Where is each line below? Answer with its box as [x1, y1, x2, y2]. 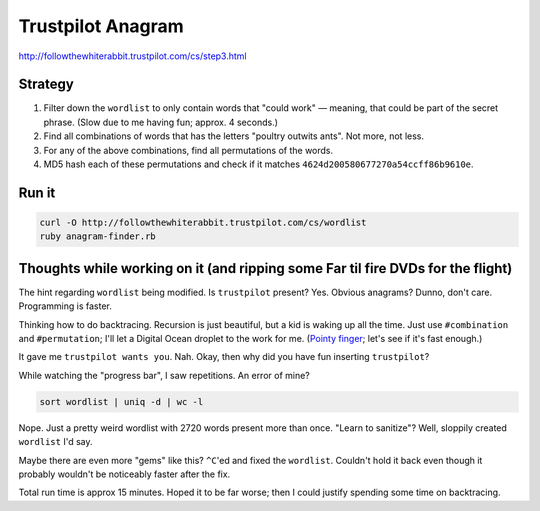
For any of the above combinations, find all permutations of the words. [43, 144, 334, 156]
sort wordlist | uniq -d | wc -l [39, 396, 204, 407]
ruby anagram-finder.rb [39, 231, 157, 242]
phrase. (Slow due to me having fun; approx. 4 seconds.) [43, 116, 279, 128]
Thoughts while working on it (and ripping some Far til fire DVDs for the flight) [18, 260, 513, 277]
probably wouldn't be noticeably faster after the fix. [18, 468, 231, 480]
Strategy [18, 76, 74, 93]
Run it [18, 184, 56, 201]
